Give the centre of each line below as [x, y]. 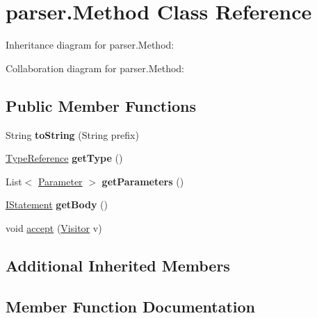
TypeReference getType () [64, 158]
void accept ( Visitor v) [54, 227]
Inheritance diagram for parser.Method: [90, 45]
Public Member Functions [101, 105]
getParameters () [143, 181]
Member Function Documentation [131, 306]
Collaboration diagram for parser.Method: [95, 68]
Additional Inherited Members [118, 265]
